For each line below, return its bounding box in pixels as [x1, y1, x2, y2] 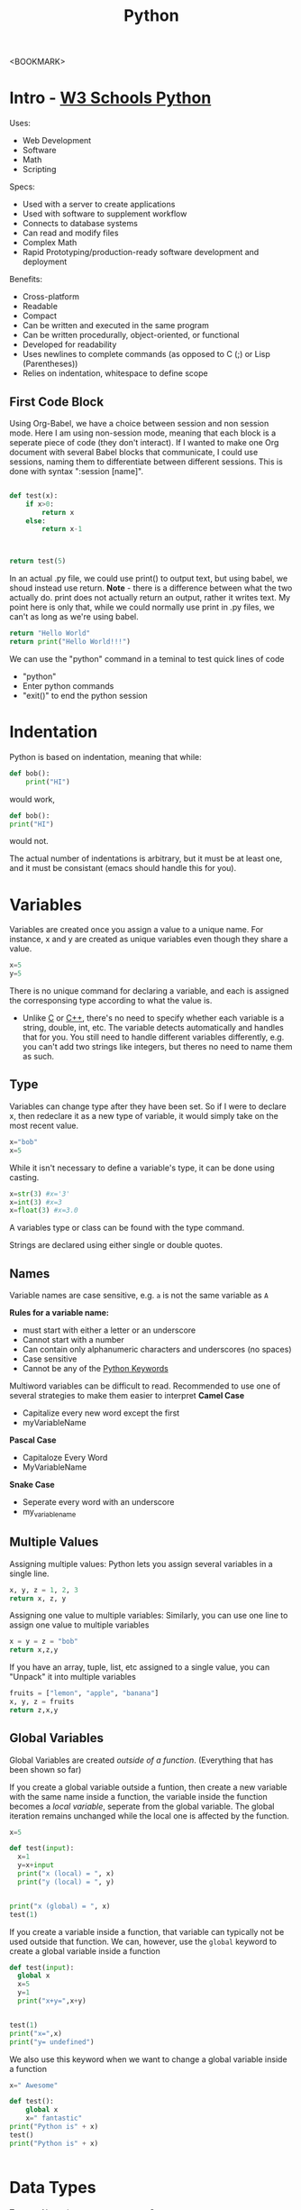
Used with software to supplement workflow [22, 208, 187, 219]
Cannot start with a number [22, 1334, 124, 1345]
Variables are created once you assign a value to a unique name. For [9, 924, 264, 935]
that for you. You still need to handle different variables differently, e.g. [22, 1032, 285, 1042]
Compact [22, 310, 57, 321]
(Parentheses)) [22, 358, 78, 370]
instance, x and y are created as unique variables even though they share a [9, 934, 288, 945]
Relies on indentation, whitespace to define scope [22, 368, 209, 379]
